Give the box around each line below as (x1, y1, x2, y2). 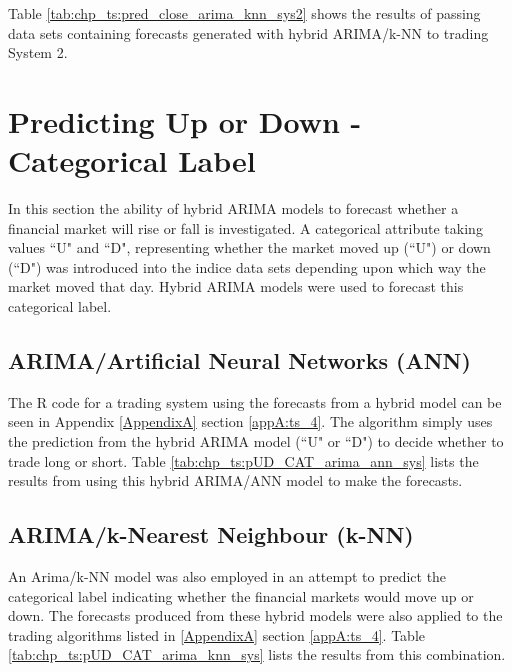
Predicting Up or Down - (8, 100, 362, 141)
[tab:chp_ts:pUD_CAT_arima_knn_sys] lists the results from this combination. (8, 644, 506, 665)
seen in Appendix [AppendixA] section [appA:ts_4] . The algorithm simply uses (8, 411, 493, 432)
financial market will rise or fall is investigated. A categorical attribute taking (8, 217, 483, 238)
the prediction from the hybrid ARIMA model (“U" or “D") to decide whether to (8, 431, 504, 452)
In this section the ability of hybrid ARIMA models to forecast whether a (8, 198, 459, 219)
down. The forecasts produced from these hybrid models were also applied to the (8, 605, 503, 626)
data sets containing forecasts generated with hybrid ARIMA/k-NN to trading (8, 22, 489, 43)
